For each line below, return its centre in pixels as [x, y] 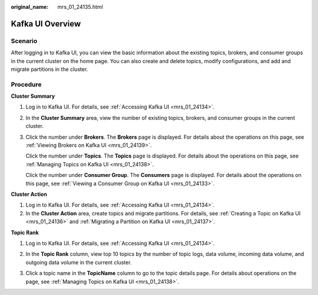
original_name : [30, 7]
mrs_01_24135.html [80, 7]
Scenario [24, 41]
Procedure [26, 84]
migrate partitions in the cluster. [49, 69]
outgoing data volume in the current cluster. [79, 262]
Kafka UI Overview [46, 24]
